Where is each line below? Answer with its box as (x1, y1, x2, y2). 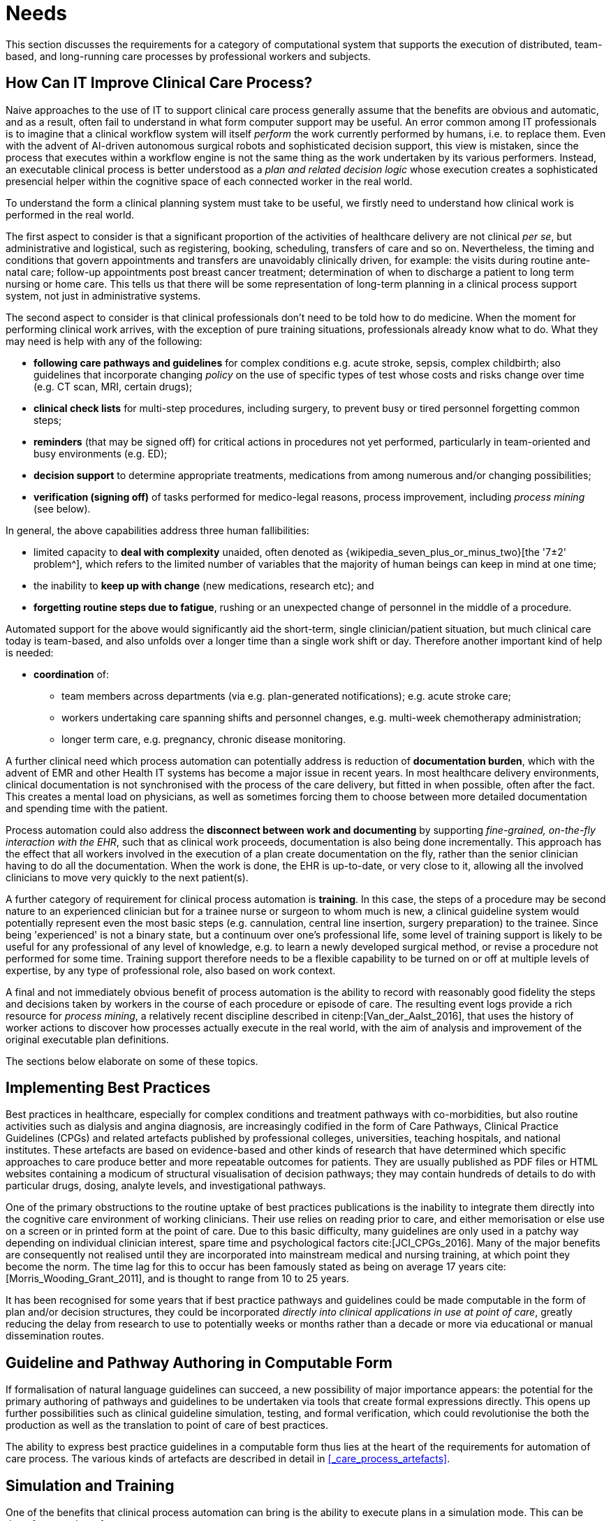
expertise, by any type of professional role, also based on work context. (6, 964, 336, 976)
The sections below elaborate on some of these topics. (6, 1055, 258, 1067)
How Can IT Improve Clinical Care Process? (6, 74, 313, 92)
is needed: (6, 646, 54, 659)
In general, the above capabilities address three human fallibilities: (6, 524, 309, 536)
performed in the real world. (6, 208, 134, 221)
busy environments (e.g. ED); (34, 447, 168, 460)
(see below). (34, 502, 91, 515)
